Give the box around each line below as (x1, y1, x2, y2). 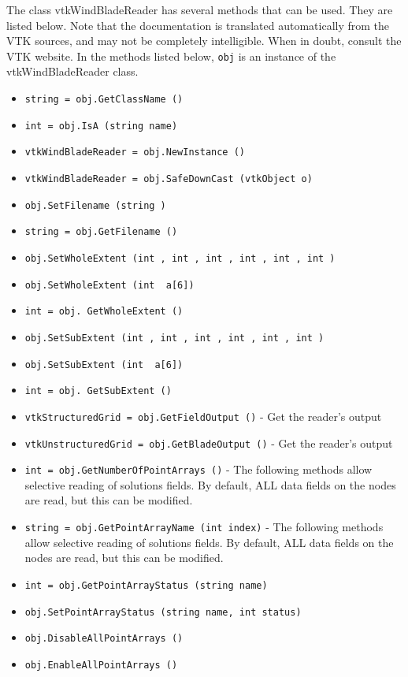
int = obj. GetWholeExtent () (24, 306, 184, 318)
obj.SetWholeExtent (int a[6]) (24, 279, 195, 291)
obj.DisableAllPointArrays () (24, 633, 184, 645)
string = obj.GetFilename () (24, 226, 178, 238)
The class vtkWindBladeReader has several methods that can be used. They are (6, 2, 393, 17)
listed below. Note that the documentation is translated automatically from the (6, 17, 390, 33)
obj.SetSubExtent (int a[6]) (24, 359, 184, 370)
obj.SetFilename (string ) (24, 199, 166, 211)
